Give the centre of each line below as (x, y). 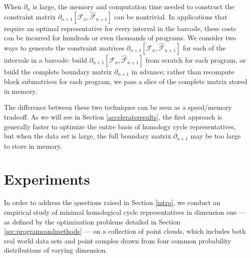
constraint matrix (30, 16)
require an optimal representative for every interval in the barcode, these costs (120, 28)
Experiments (47, 179)
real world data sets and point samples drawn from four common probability (118, 240)
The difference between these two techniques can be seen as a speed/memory (118, 107)
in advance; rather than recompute (183, 71)
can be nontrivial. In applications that (171, 16)
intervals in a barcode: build (46, 60)
